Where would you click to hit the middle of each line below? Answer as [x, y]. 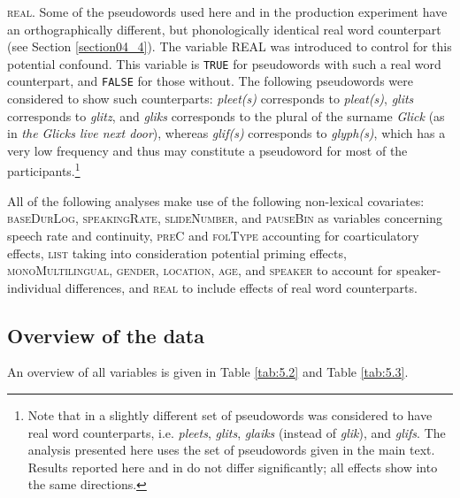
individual [34, 287]
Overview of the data [106, 335]
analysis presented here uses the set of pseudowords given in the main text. [231, 450]
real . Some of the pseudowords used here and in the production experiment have [227, 11]
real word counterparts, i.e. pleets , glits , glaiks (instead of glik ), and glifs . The [237, 432]
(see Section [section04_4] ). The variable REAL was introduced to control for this [230, 46]
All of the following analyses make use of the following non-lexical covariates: [216, 200]
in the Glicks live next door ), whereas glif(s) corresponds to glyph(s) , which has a [226, 133]
